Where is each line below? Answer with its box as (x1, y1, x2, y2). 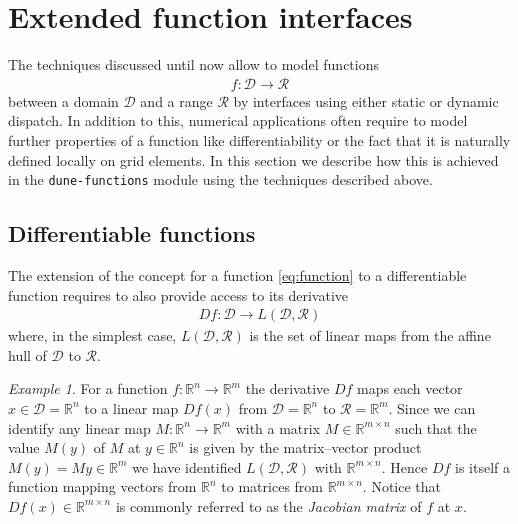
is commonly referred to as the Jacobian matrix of (115, 495, 422, 516)
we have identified (132, 456, 242, 477)
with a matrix (235, 417, 321, 438)
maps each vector (357, 378, 463, 399)
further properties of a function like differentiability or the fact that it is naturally (8, 129, 511, 150)
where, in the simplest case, (8, 325, 177, 346)
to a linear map (84, 397, 179, 418)
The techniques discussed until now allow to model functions (8, 54, 379, 75)
